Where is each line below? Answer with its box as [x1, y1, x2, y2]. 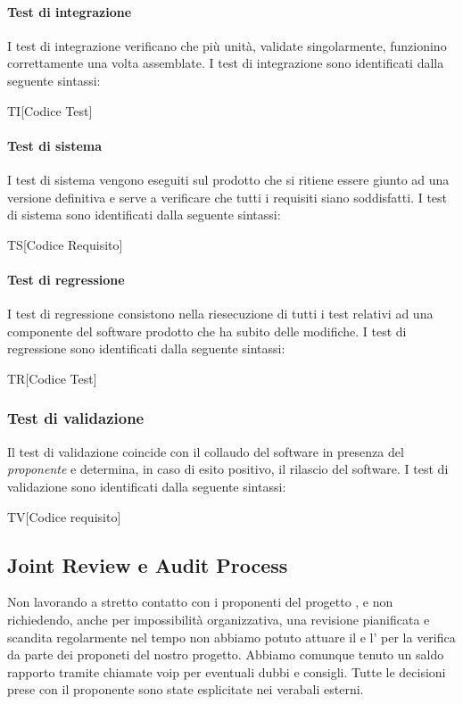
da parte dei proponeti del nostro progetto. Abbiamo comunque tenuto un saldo [7, 645, 444, 664]
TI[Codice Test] [7, 101, 93, 120]
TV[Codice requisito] [7, 507, 121, 526]
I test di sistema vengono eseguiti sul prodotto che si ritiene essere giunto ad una [7, 170, 450, 188]
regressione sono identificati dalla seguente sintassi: [7, 339, 285, 358]
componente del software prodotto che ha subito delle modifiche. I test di [7, 321, 407, 340]
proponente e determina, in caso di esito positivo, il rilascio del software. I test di [7, 460, 449, 478]
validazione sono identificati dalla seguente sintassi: [7, 476, 286, 495]
